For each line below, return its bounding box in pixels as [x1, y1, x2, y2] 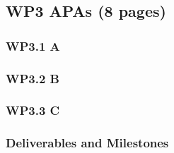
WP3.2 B [6, 69, 59, 87]
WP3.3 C [6, 102, 60, 119]
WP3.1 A [6, 37, 60, 54]
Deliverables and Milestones [6, 134, 169, 152]
